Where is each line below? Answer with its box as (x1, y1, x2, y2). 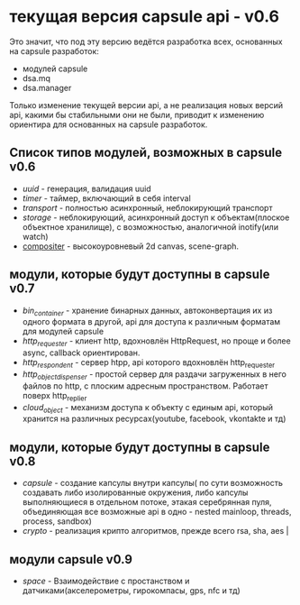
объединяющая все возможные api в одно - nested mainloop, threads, (22, 507, 292, 518)
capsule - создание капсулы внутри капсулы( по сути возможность (22, 478, 284, 489)
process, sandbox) (22, 516, 93, 527)
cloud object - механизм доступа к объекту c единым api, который (22, 401, 273, 415)
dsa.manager (22, 82, 72, 93)
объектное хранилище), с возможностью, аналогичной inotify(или (22, 221, 279, 232)
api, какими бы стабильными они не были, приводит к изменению (9, 109, 265, 120)
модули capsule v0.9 (9, 552, 133, 567)
